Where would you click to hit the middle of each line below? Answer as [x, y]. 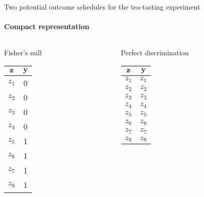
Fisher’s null [23, 53]
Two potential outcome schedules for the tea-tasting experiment [102, 7]
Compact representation [47, 26]
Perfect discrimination [155, 53]
